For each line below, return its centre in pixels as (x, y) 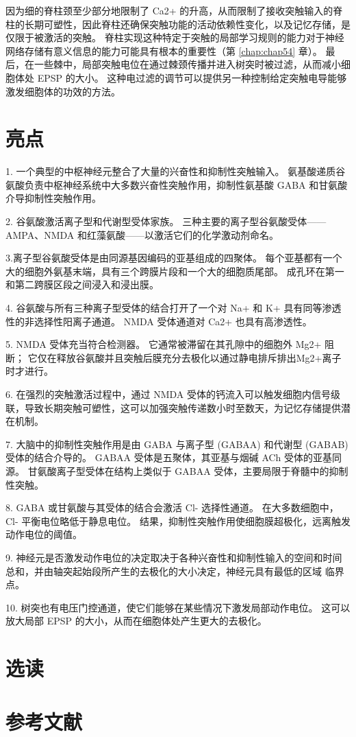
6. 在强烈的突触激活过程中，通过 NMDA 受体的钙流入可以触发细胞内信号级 (173, 394)
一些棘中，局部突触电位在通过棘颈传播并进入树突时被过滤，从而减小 (187, 64)
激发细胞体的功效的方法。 (63, 91)
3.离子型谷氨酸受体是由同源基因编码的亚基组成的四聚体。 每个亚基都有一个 (174, 258)
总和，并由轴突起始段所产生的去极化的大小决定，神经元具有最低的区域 (164, 571)
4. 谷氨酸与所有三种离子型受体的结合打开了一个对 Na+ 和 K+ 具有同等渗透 (174, 308)
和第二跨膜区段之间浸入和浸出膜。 (82, 284)
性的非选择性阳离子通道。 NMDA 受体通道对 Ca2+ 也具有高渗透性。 (159, 321)
